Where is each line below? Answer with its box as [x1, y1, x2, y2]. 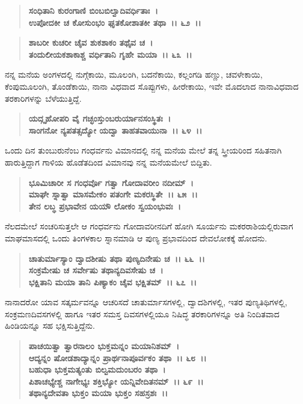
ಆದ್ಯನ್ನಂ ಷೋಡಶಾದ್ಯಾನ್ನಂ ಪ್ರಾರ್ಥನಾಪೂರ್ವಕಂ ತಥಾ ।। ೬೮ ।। [28, 351, 207, 364]
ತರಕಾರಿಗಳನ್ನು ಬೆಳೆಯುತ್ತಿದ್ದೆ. [5, 92, 82, 104]
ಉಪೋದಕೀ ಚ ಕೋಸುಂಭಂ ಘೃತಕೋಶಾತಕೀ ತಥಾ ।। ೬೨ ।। [28, 16, 201, 28]
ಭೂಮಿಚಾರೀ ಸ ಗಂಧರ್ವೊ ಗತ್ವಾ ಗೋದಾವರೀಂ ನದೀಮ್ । [28, 176, 194, 188]
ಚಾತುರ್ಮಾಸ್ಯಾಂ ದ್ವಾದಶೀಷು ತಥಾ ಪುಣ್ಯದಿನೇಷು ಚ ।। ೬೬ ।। [28, 252, 205, 264]
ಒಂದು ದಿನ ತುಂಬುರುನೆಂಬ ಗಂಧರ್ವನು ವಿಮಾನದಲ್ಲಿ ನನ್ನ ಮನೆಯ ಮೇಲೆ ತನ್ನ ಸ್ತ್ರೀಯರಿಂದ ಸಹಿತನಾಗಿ [5, 144, 282, 157]
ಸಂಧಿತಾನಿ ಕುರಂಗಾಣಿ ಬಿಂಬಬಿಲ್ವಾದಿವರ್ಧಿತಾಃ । [28, 4, 158, 16]
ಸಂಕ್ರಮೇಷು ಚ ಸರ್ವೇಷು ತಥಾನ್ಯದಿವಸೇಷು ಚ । [28, 264, 164, 276]
